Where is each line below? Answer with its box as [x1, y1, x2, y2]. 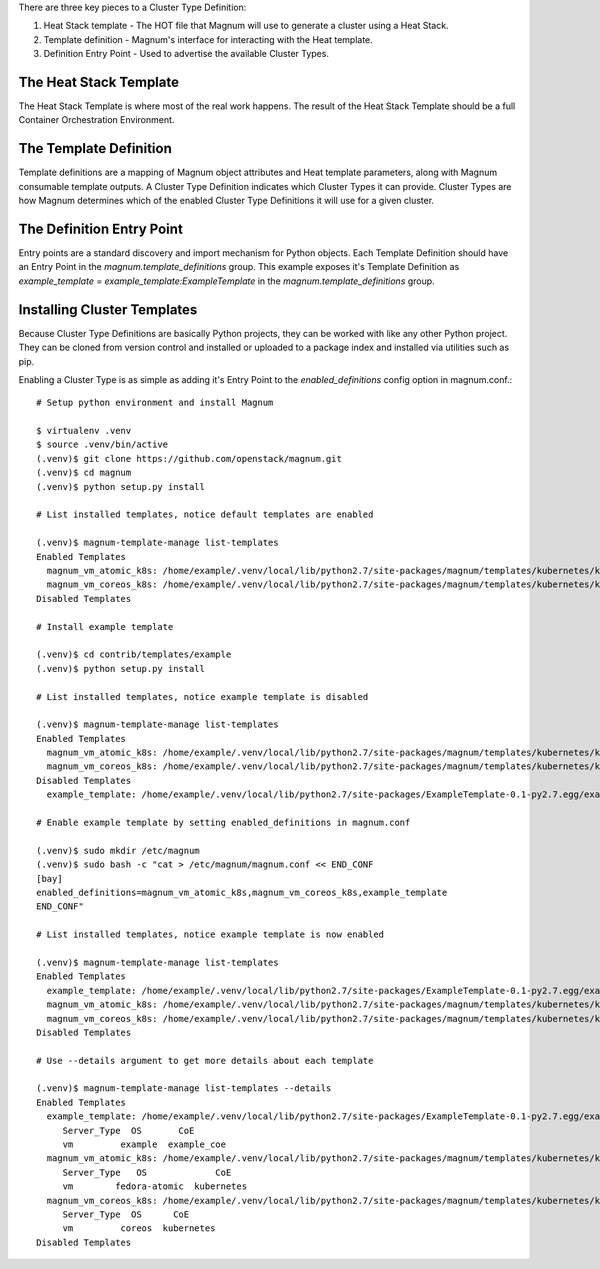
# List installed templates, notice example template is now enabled [36, 929, 385, 940]
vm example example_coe [62, 1139, 227, 1150]
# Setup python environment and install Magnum [36, 397, 274, 409]
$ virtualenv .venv [36, 425, 132, 437]
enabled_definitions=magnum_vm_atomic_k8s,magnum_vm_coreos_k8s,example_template [36, 886, 448, 898]
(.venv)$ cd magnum [36, 467, 132, 479]
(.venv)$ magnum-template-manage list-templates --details [36, 1083, 332, 1094]
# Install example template [36, 621, 174, 632]
